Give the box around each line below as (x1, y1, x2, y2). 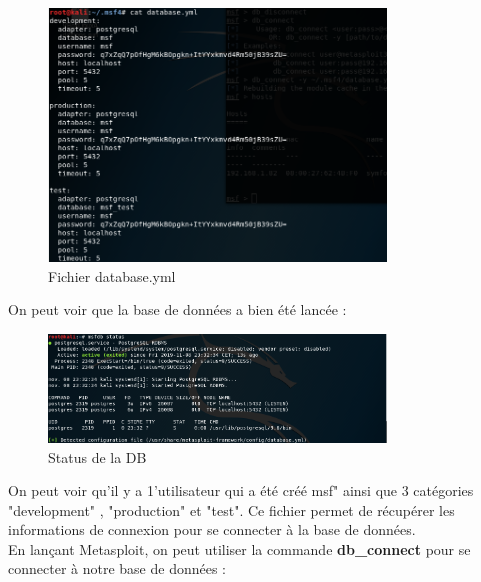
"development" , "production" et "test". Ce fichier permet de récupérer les (8, 499, 455, 520)
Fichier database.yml (48, 265, 176, 286)
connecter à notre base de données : (8, 558, 226, 579)
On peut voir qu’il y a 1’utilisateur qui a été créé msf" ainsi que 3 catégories (8, 480, 474, 501)
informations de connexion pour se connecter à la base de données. (8, 519, 416, 540)
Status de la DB (48, 446, 147, 467)
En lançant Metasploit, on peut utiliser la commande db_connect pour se (8, 538, 471, 559)
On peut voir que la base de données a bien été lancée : (8, 299, 347, 320)
